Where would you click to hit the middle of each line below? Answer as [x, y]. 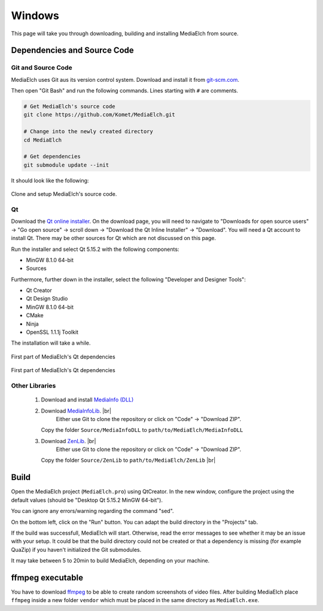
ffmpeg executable [47, 577]
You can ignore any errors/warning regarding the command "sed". [92, 511]
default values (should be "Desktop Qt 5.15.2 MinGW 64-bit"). [87, 500]
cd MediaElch [43, 140]
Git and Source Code [42, 67]
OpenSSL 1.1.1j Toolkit [52, 332]
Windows [35, 16]
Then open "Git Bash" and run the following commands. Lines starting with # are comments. [125, 91]
